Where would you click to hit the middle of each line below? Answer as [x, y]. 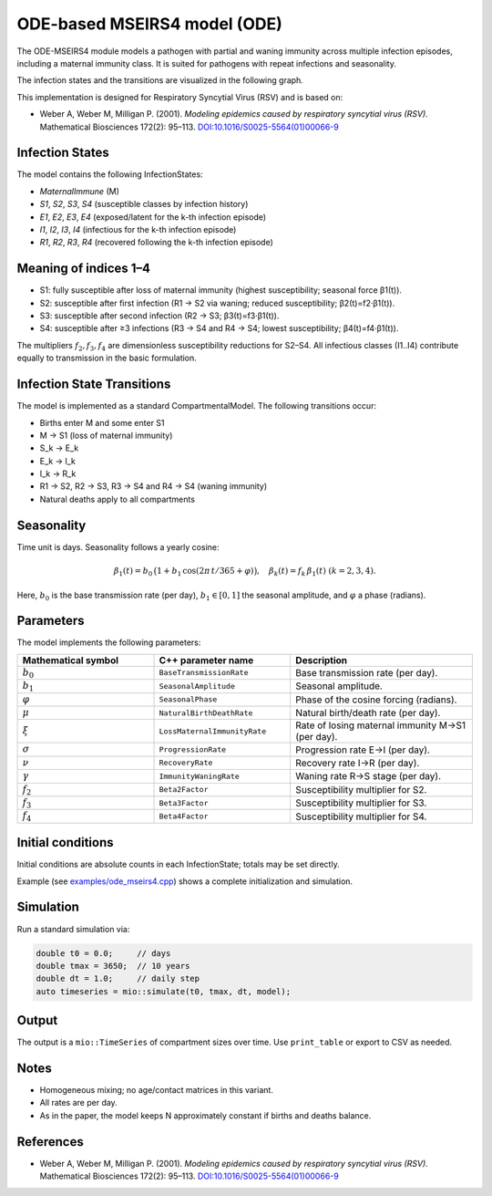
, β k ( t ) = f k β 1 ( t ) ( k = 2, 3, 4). [317, 572]
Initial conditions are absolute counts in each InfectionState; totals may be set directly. [179, 864]
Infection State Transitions [94, 385]
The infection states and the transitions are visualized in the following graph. [160, 80]
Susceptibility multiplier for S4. [361, 816]
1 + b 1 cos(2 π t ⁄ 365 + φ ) [205, 572]
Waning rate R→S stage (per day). [369, 776]
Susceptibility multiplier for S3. [361, 803]
